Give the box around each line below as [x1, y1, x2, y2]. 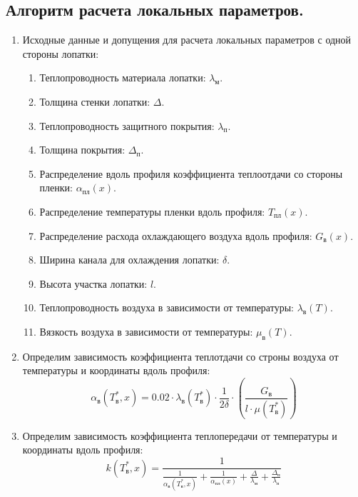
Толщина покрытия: [39, 142, 126, 157]
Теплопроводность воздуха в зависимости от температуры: [39, 300, 294, 315]
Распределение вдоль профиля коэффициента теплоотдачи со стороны [39, 166, 343, 181]
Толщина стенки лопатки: [39, 94, 150, 109]
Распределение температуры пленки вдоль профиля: [39, 204, 265, 219]
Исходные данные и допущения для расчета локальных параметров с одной [22, 32, 352, 47]
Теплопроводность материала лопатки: [39, 70, 206, 85]
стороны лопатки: [22, 46, 99, 61]
